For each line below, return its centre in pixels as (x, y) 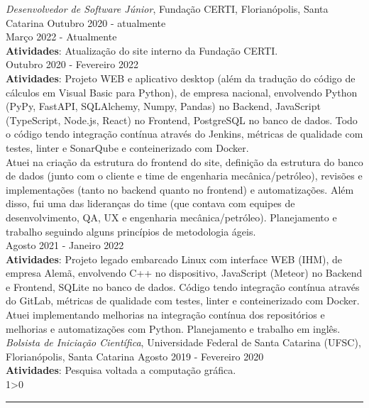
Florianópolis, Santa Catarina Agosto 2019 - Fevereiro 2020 (135, 356)
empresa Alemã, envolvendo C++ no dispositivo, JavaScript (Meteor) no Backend (184, 273)
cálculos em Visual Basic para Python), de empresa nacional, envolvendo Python (182, 92)
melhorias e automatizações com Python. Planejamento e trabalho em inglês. (173, 328)
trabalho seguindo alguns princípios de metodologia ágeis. (131, 231)
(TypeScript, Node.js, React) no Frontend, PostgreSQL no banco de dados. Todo (182, 120)
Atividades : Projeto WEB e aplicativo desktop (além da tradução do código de (181, 78)
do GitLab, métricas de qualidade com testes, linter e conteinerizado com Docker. (183, 301)
